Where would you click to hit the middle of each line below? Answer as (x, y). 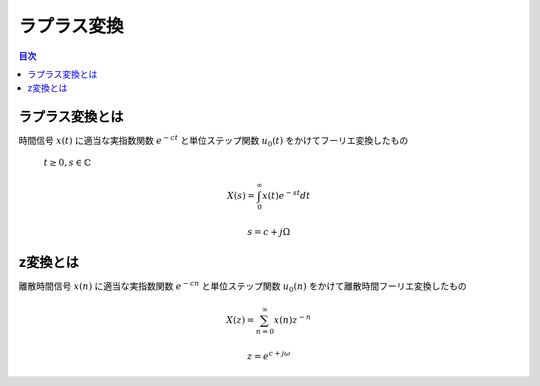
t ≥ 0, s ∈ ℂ (67, 162)
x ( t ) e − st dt (286, 194)
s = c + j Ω (268, 231)
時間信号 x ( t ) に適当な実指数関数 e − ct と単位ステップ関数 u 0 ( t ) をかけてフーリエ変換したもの (213, 141)
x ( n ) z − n (292, 319)
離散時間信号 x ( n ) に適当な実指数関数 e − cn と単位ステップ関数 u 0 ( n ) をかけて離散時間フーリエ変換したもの (242, 286)
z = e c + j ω (268, 355)
